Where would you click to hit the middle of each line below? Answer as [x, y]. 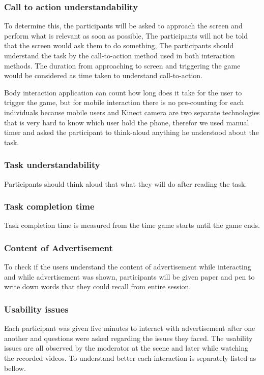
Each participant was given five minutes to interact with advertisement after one [130, 328]
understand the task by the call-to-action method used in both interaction [120, 55]
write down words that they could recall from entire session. [98, 286]
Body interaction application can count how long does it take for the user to [123, 92]
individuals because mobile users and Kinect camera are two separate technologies [132, 112]
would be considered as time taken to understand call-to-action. [103, 75]
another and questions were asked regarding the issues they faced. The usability [128, 338]
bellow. [15, 368]
